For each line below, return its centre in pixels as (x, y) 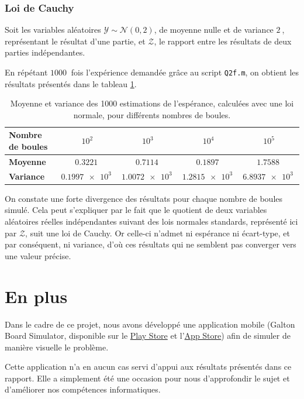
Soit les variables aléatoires (53, 30)
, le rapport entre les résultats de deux (223, 41)
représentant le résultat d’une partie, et (75, 41)
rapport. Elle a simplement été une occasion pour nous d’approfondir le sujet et (147, 378)
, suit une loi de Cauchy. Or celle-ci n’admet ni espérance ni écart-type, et (158, 233)
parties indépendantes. (45, 52)
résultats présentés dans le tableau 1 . (71, 83)
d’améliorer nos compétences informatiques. (83, 389)
